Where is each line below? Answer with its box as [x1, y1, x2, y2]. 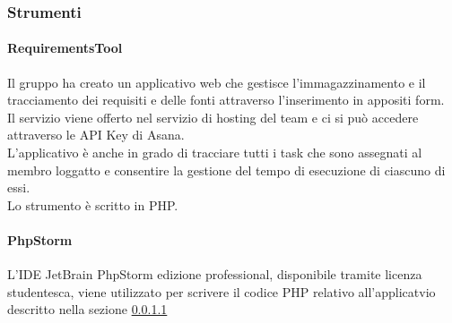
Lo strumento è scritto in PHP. [7, 195, 178, 214]
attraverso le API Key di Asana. [7, 125, 185, 144]
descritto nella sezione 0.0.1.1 [7, 300, 168, 319]
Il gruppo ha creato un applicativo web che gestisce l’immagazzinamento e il [7, 72, 426, 91]
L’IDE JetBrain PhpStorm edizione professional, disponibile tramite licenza [7, 265, 422, 284]
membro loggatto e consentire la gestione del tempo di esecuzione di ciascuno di [7, 160, 446, 179]
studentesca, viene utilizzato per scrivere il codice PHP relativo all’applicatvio [7, 282, 436, 301]
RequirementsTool [7, 38, 123, 57]
